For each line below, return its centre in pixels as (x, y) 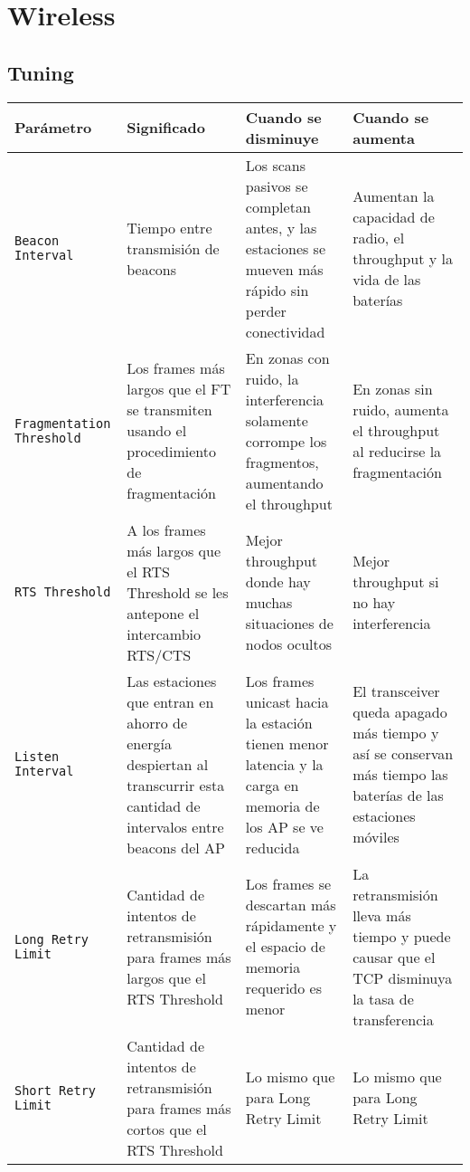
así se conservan (403, 754)
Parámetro (53, 128)
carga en (272, 785)
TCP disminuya (403, 977)
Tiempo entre (169, 227)
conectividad (285, 331)
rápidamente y (291, 926)
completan (278, 206)
